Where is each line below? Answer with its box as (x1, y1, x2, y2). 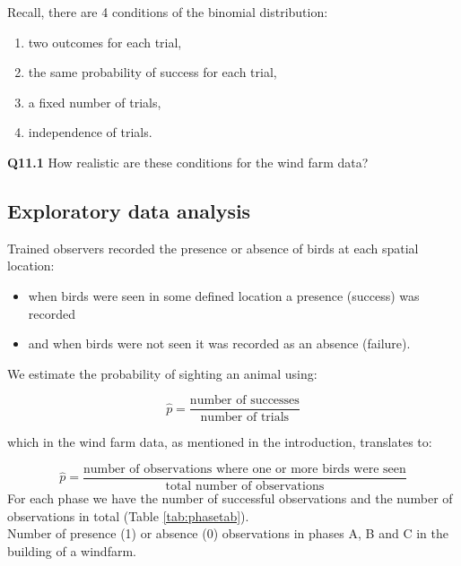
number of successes (189, 394, 300, 407)
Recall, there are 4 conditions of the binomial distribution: (7, 3, 328, 21)
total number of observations (165, 480, 325, 493)
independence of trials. (28, 123, 152, 141)
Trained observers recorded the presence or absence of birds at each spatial (7, 238, 419, 257)
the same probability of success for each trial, (28, 63, 277, 81)
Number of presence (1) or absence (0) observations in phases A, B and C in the (7, 524, 448, 543)
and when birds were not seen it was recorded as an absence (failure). (28, 334, 411, 353)
